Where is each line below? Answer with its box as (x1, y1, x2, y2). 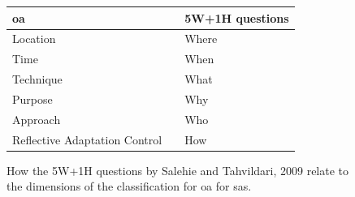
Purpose (12, 90, 53, 107)
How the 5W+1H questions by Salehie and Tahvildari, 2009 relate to (6, 161, 349, 178)
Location (12, 30, 56, 47)
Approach (12, 110, 61, 127)
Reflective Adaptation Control (12, 131, 162, 148)
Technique (12, 71, 63, 88)
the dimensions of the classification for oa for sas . (6, 178, 252, 195)
